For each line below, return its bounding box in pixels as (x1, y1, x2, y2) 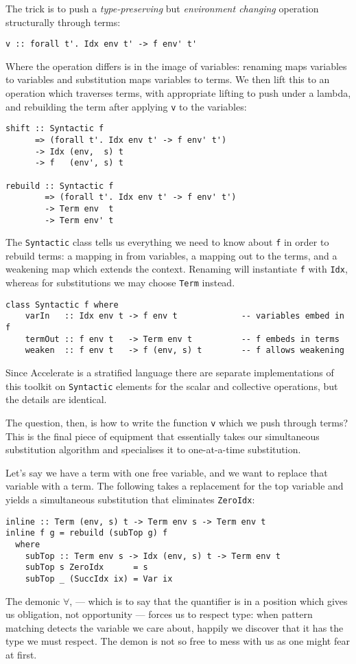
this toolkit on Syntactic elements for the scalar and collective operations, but (5, 378, 338, 393)
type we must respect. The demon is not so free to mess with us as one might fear (5, 634, 350, 648)
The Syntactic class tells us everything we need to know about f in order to (5, 235, 329, 249)
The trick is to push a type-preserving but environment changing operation (5, 1, 319, 15)
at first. (5, 647, 37, 661)
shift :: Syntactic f (5, 124, 104, 134)
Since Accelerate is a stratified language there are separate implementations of (5, 365, 334, 380)
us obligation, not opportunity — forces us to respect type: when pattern (5, 607, 313, 621)
